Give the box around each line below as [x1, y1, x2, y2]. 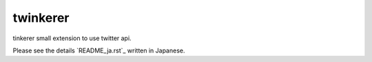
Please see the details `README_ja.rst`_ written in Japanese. [12, 46, 185, 55]
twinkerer [12, 10, 70, 25]
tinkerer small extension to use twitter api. [12, 34, 132, 42]
